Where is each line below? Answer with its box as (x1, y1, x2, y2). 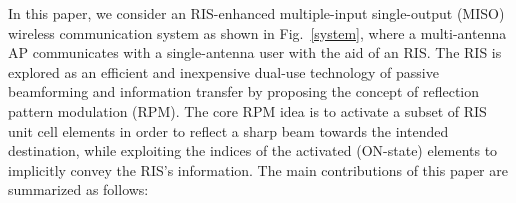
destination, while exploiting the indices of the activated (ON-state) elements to (8, 140, 498, 161)
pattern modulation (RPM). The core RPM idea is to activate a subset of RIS (8, 100, 487, 121)
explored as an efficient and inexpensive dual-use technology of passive (8, 61, 439, 82)
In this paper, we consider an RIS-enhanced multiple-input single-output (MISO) (8, 3, 505, 23)
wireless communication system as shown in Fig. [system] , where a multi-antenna (8, 22, 507, 43)
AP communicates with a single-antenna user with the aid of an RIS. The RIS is (8, 42, 502, 63)
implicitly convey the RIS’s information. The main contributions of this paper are (8, 159, 508, 180)
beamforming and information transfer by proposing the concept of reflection (8, 81, 480, 102)
